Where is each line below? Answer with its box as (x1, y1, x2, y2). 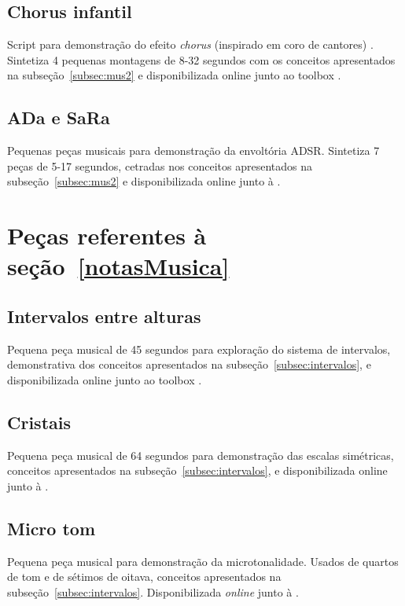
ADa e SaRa (7, 105, 110, 130)
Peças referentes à (7, 219, 207, 252)
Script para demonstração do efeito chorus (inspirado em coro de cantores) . (7, 36, 374, 53)
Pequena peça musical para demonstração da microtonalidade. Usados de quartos (7, 553, 399, 569)
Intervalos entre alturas (7, 303, 201, 328)
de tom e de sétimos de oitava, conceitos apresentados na (7, 568, 282, 585)
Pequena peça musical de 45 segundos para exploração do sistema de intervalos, (7, 340, 391, 357)
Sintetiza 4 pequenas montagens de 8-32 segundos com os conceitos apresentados (7, 51, 396, 68)
